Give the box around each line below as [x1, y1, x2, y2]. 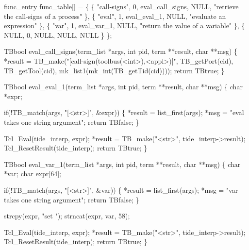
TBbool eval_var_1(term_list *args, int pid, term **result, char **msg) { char [4, 159, 241, 169]
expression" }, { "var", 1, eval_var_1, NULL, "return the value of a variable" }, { [4, 20, 245, 31]
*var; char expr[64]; [4, 168, 61, 179]
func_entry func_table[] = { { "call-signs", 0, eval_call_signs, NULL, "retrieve [4, 1, 239, 11]
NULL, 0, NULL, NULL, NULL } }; [4, 30, 112, 40]
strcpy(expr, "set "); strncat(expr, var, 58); [4, 211, 130, 221]
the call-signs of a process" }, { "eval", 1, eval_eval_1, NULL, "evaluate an [4, 11, 226, 21]
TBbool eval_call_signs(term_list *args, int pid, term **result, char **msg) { [4, 46, 238, 56]
